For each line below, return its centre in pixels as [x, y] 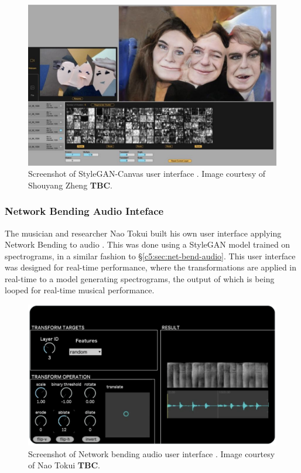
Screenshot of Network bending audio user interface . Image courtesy [152, 453]
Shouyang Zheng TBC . [71, 185]
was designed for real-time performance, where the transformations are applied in [151, 267]
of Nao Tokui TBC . [64, 465]
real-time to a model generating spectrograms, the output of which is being [140, 278]
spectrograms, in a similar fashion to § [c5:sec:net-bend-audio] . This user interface [150, 256]
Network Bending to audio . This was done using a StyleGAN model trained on [148, 244]
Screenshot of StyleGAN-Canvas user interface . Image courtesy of [147, 174]
